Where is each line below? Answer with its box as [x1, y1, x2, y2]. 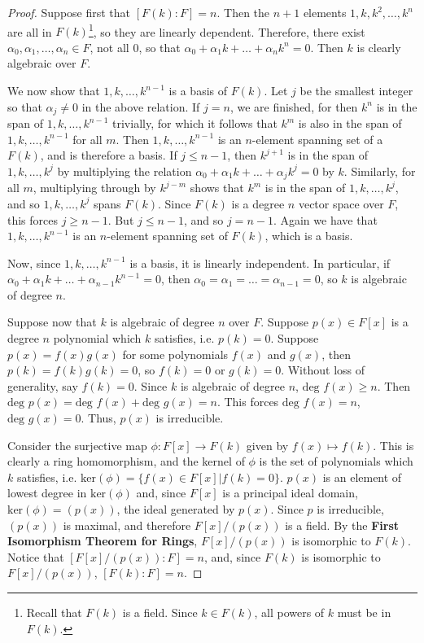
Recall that [26, 603, 82, 620]
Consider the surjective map [7, 436, 147, 453]
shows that [190, 179, 244, 196]
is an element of [322, 468, 402, 485]
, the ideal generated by [116, 501, 235, 517]
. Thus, [81, 409, 116, 426]
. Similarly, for [343, 162, 416, 179]
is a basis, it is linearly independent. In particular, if [129, 254, 391, 271]
